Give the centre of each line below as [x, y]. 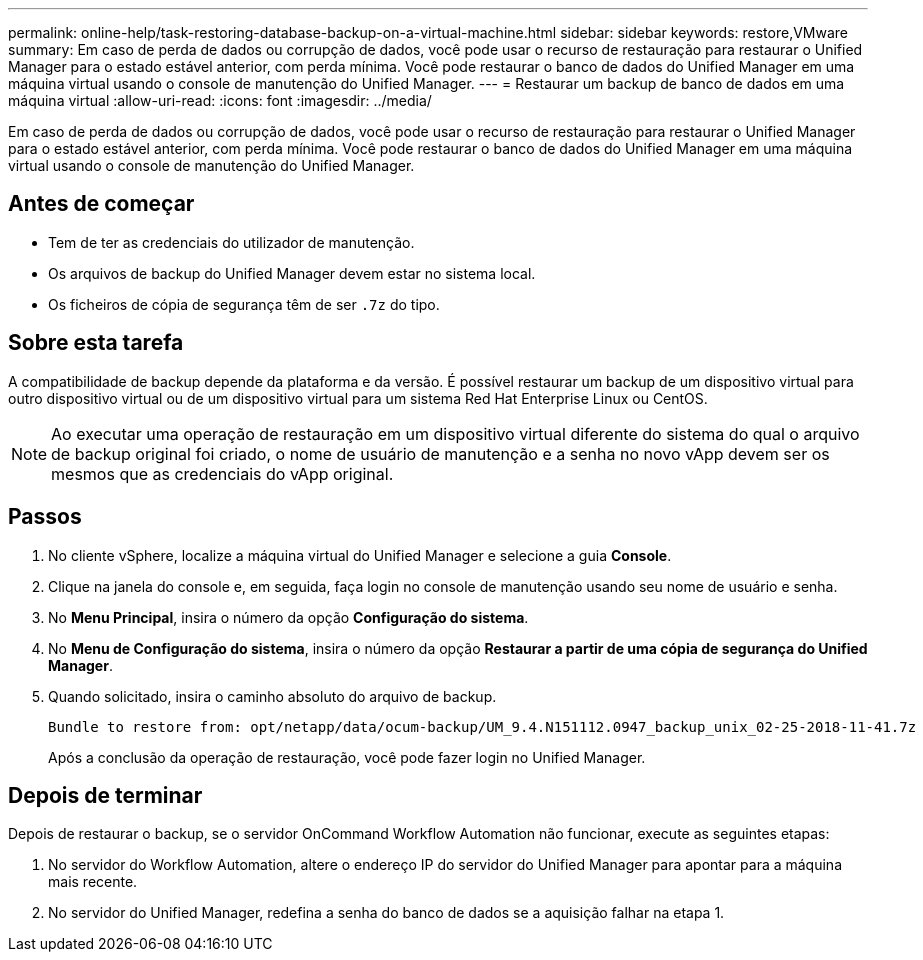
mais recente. [93, 882]
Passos [45, 517]
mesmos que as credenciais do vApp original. [222, 473]
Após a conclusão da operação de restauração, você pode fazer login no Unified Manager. [347, 757]
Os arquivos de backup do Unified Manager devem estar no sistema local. [292, 273]
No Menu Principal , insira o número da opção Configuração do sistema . [288, 617]
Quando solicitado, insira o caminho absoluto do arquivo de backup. [272, 696]
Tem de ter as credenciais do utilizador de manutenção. [231, 242]
